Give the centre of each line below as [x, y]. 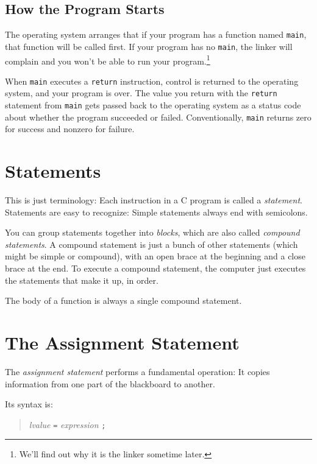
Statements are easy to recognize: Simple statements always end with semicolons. [156, 212]
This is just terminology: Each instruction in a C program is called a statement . [154, 200]
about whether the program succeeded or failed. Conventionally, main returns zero [158, 117]
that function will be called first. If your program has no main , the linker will [149, 46]
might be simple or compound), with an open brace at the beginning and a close [155, 256]
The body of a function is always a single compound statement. [123, 301]
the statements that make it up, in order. [82, 280]
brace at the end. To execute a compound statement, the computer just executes [155, 268]
